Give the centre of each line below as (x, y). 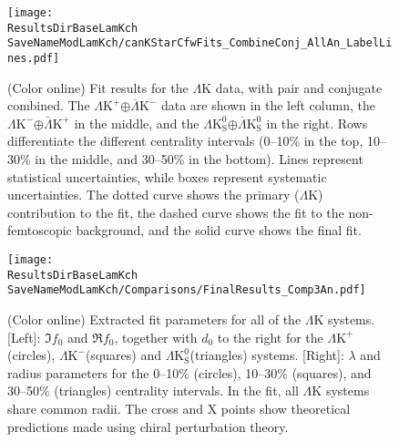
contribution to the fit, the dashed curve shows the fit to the (176, 212)
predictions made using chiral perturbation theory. (148, 426)
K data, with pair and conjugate (292, 87)
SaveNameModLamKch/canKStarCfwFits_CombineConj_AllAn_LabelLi (200, 43)
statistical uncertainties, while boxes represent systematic (167, 176)
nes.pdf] (34, 58)
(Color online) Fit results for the (98, 87)
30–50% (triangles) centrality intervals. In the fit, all (153, 391)
